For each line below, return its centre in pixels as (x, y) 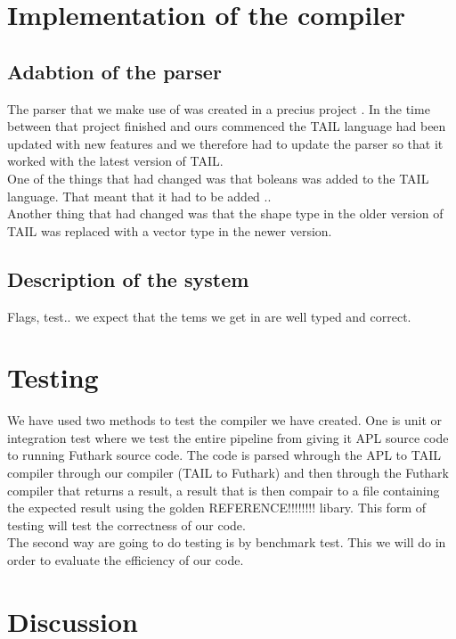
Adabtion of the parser (114, 71)
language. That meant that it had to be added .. (139, 196)
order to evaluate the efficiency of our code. (126, 560)
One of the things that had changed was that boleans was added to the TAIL (218, 178)
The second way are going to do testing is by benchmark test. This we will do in (227, 542)
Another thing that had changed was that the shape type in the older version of (225, 213)
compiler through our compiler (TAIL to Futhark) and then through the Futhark (228, 473)
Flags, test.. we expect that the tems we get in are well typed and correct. (209, 316)
